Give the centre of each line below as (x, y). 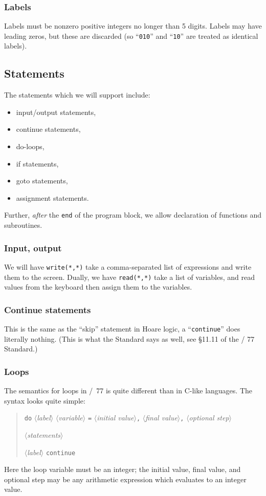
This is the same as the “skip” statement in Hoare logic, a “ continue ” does (122, 329)
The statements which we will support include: (77, 95)
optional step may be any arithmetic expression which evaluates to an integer (125, 479)
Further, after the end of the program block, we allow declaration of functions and (133, 215)
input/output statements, (56, 112)
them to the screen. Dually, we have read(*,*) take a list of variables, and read (129, 277)
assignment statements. (52, 197)
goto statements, (42, 181)
